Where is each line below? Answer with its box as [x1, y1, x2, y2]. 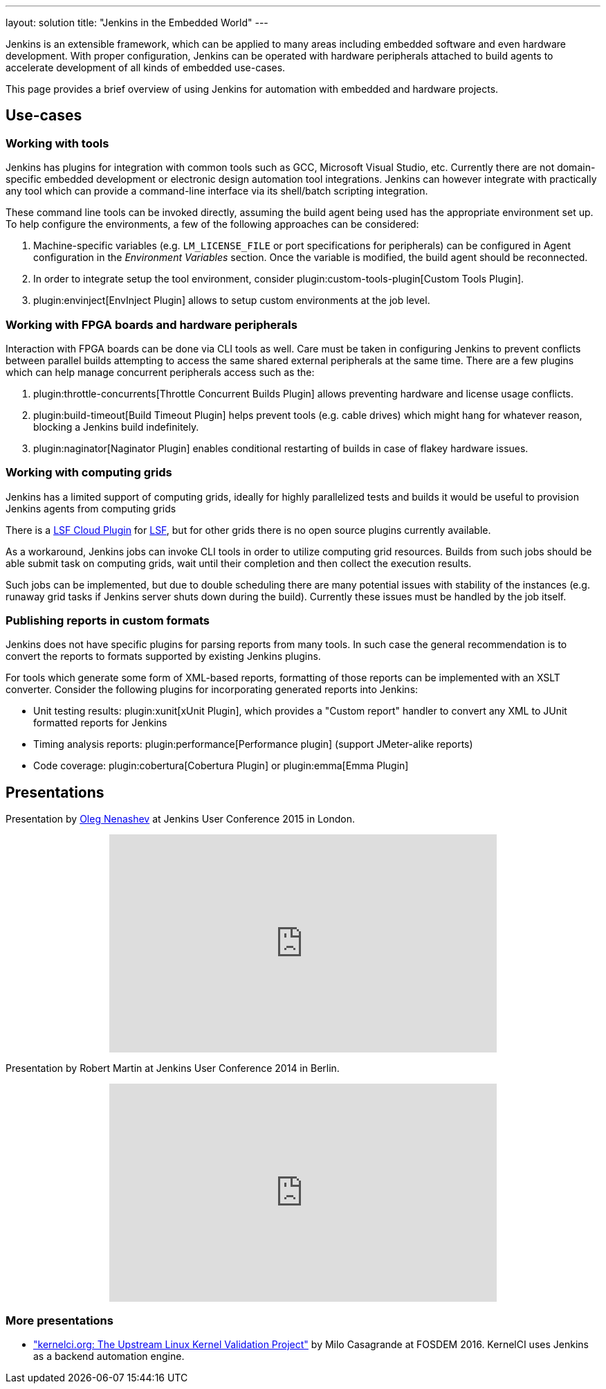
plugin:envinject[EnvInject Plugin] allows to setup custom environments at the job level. [33, 294, 430, 307]
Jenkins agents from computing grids [6, 502, 176, 514]
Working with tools [6, 136, 109, 150]
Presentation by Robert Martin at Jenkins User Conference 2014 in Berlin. [6, 1062, 340, 1075]
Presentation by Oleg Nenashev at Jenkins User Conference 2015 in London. [6, 813, 355, 825]
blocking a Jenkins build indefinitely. [33, 420, 199, 433]
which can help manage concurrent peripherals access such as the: [6, 366, 315, 378]
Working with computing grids [6, 465, 172, 480]
